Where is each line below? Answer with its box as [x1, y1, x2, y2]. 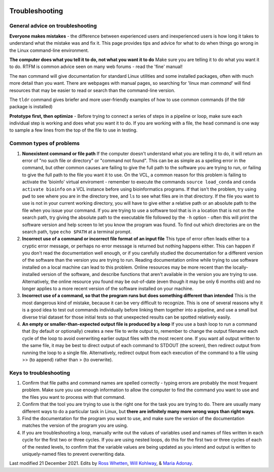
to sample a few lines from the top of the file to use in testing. [9, 127, 138, 133]
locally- [232, 264, 249, 270]
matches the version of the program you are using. [22, 422, 128, 429]
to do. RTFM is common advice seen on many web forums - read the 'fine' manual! [9, 64, 183, 70]
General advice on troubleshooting [9, 22, 97, 29]
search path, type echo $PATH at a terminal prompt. [22, 229, 132, 235]
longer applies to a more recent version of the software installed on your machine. [22, 286, 194, 292]
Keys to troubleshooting [9, 369, 71, 376]
